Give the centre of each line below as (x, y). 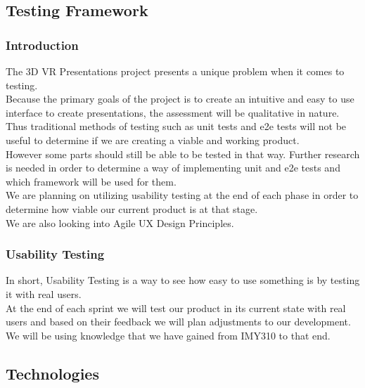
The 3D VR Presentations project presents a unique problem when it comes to (175, 71)
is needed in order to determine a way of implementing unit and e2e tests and (173, 168)
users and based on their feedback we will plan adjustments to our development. (178, 322)
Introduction (42, 45)
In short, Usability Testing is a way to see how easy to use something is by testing (183, 280)
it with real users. (44, 293)
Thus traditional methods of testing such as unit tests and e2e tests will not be (176, 126)
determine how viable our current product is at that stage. (132, 208)
